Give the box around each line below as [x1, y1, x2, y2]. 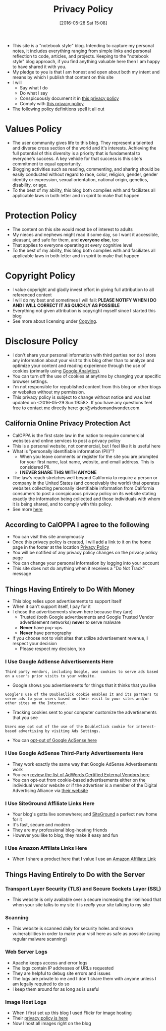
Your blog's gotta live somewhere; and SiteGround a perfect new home [12, 811, 158, 817]
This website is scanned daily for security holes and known [12, 925, 134, 932]
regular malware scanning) [12, 936, 67, 942]
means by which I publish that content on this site [12, 74, 114, 80]
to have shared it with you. [12, 64, 67, 70]
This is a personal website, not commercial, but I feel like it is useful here [12, 443, 161, 449]
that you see [12, 715, 38, 721]
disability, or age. [12, 182, 48, 188]
